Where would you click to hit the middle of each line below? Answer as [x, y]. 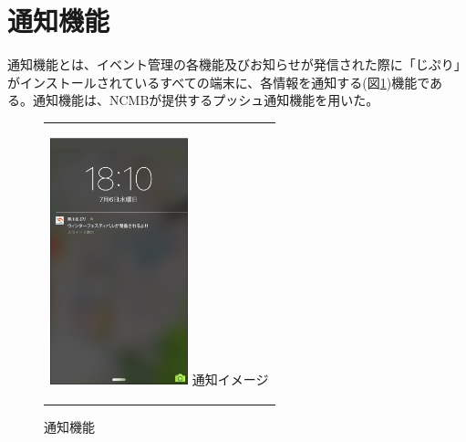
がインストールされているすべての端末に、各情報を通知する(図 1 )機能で [219, 82]
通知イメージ [230, 379]
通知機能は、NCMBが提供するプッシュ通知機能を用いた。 [206, 100]
